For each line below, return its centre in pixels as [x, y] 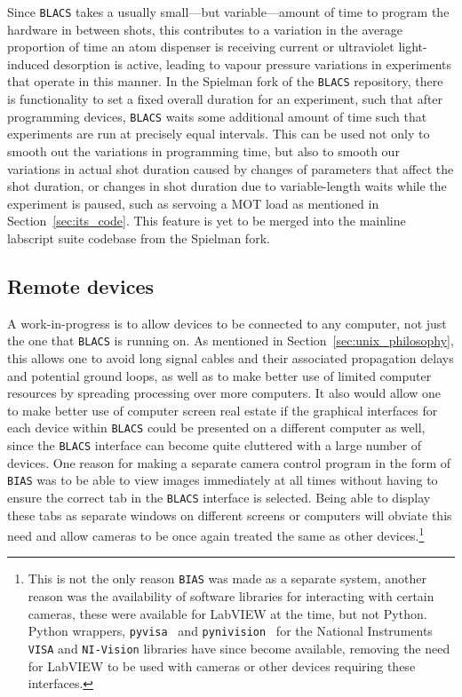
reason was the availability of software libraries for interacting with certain [231, 596]
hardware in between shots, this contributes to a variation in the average [205, 29]
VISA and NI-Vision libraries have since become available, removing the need [239, 648]
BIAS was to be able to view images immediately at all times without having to [223, 480]
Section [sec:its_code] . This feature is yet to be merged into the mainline [207, 221]
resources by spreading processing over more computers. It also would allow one [224, 393]
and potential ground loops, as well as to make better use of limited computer [219, 375]
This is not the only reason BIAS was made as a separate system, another [227, 578]
